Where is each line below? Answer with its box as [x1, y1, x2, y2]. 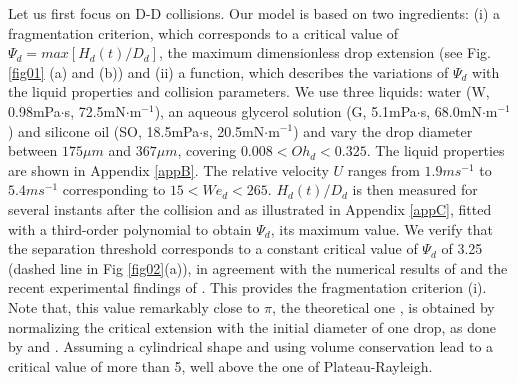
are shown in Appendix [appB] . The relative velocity [8, 159, 329, 180]
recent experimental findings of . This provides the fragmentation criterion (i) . [8, 277, 487, 298]
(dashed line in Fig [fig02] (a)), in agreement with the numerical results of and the [8, 257, 508, 278]
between [8, 140, 58, 161]
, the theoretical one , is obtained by [272, 296, 495, 317]
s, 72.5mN [64, 100, 126, 121]
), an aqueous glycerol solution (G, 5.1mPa [154, 100, 417, 121]
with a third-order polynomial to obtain [8, 218, 252, 239]
